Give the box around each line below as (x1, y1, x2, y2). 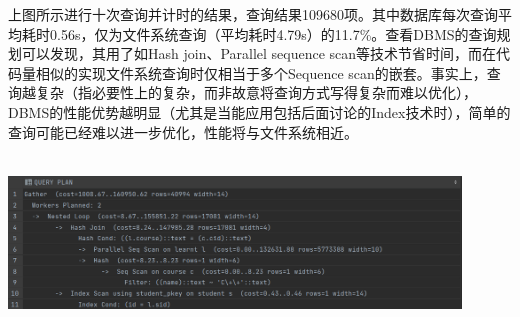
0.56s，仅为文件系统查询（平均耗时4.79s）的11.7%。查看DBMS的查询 (49, 23, 497, 44)
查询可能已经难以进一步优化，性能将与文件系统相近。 (8, 121, 358, 142)
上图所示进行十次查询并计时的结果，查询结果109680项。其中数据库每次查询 (8, 4, 498, 24)
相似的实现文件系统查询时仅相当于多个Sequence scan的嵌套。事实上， (35, 62, 487, 83)
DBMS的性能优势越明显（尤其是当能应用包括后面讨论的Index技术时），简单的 (8, 101, 511, 122)
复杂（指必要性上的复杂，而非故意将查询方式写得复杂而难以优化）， (35, 82, 477, 103)
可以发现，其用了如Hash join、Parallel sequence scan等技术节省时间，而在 (21, 43, 497, 64)
